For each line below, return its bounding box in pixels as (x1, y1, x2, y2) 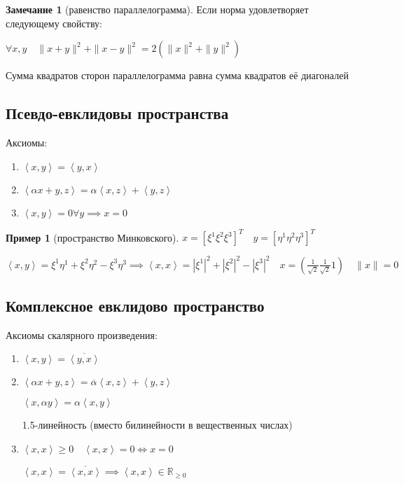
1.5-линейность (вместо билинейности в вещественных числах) (22, 417, 293, 432)
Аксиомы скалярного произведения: (6, 327, 158, 342)
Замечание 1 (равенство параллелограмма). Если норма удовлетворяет (6, 2, 309, 16)
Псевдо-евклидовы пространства (6, 102, 229, 124)
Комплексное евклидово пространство (6, 294, 265, 316)
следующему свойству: (6, 15, 102, 30)
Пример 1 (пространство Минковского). (6, 230, 179, 244)
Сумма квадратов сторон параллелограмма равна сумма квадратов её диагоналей (6, 68, 349, 83)
